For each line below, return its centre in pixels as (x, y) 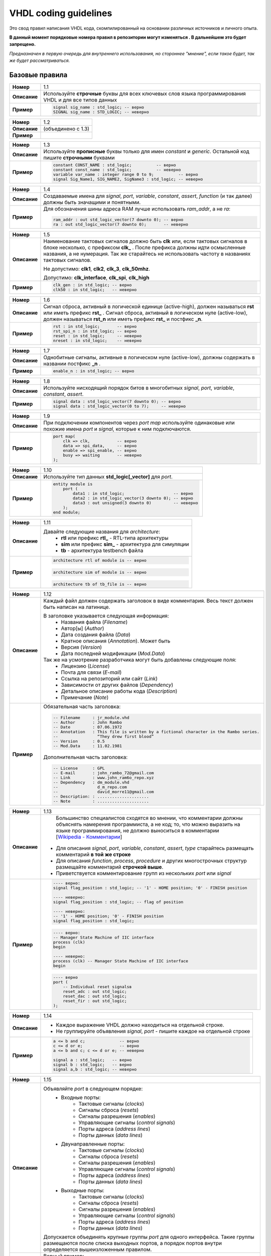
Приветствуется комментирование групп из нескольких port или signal (144, 873)
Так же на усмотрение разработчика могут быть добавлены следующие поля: (140, 660)
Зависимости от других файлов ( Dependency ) (117, 685)
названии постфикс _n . (72, 363)
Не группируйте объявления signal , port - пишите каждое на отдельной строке (153, 1031)
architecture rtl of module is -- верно (100, 560)
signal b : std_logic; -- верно (92, 1065)
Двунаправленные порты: (93, 1144)
